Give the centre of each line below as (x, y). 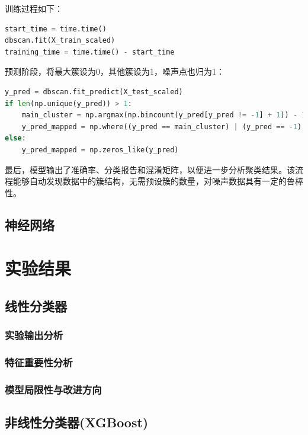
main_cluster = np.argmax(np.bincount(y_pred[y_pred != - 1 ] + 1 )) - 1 (164, 115)
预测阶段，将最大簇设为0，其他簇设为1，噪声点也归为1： (115, 71)
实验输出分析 (34, 335)
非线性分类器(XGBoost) (77, 422)
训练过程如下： (34, 8)
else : (15, 138)
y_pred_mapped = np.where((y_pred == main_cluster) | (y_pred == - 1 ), (164, 127)
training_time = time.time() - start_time (90, 52)
